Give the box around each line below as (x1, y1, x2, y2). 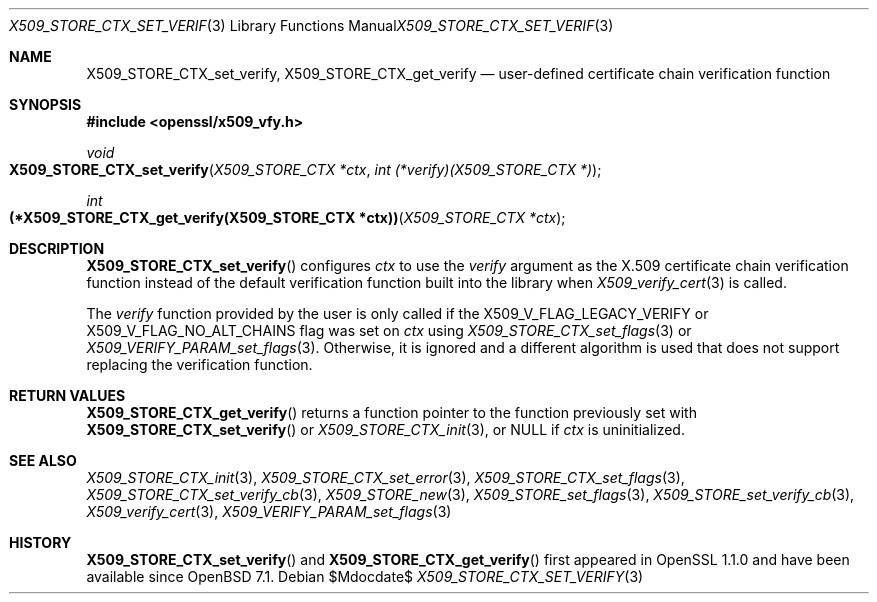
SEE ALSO (9, 452, 77, 469)
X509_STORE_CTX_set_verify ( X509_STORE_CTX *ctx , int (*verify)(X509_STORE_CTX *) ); (9, 161, 602, 178)
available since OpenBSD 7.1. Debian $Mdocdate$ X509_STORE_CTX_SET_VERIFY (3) (86, 568, 644, 585)
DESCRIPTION (9, 240, 105, 257)
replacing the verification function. (86, 356, 313, 373)
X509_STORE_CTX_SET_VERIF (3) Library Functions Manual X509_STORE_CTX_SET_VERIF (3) (9, 17, 614, 34)
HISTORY (9, 534, 72, 551)
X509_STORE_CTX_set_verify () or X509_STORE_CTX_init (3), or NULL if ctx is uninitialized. (86, 421, 685, 438)
